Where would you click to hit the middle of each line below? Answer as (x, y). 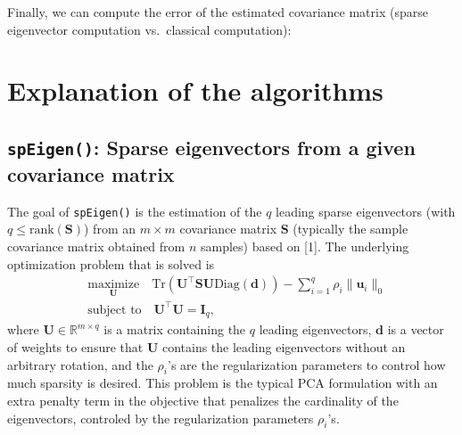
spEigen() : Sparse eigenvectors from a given (211, 147)
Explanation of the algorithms (195, 90)
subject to (115, 310)
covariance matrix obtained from (96, 246)
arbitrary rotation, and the (80, 364)
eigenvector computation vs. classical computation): (149, 29)
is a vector (416, 329)
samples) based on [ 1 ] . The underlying (305, 246)
